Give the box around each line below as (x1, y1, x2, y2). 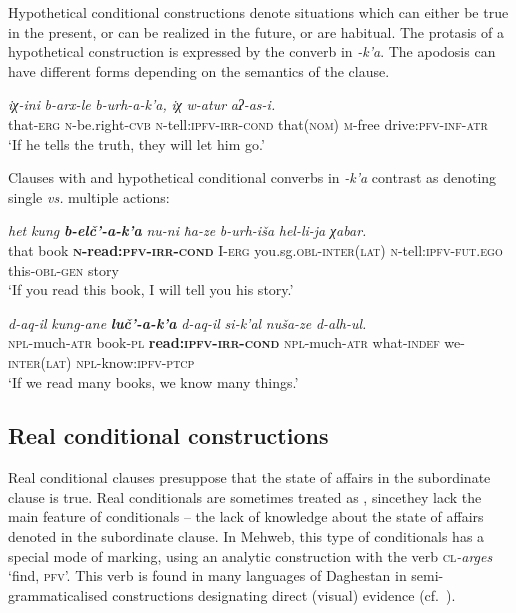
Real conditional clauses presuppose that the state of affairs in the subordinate (8, 467, 491, 488)
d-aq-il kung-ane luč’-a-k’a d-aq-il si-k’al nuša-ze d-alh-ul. (8, 312, 367, 333)
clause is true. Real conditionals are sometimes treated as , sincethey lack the (8, 486, 482, 507)
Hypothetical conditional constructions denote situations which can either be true (8, 2, 509, 22)
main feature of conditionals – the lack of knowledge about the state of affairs (8, 506, 484, 527)
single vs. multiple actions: (8, 186, 170, 207)
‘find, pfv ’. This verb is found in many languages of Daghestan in (8, 565, 407, 586)
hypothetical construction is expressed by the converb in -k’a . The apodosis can (8, 41, 496, 62)
